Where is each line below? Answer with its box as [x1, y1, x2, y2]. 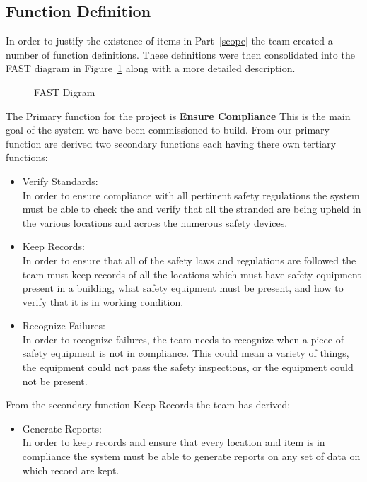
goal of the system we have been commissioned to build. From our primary [6, 122, 330, 137]
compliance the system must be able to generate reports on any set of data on [22, 449, 361, 464]
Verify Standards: [22, 173, 98, 188]
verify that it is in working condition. [22, 294, 184, 309]
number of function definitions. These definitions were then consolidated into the [6, 47, 355, 61]
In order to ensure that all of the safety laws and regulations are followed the [22, 252, 356, 267]
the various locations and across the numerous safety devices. [22, 215, 288, 230]
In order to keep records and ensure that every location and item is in [22, 435, 325, 449]
